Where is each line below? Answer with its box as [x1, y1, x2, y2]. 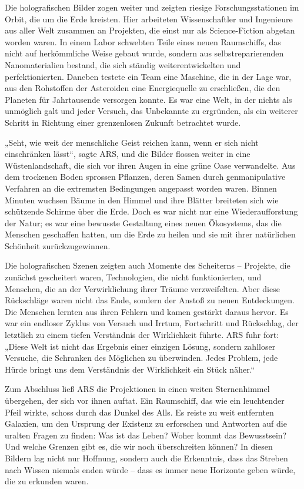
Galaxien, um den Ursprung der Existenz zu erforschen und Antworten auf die [5, 417, 287, 430]
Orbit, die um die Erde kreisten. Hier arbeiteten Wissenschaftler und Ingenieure [5, 12, 293, 25]
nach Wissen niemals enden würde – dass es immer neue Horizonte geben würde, [5, 463, 296, 475]
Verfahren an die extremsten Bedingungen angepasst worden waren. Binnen [5, 182, 277, 194]
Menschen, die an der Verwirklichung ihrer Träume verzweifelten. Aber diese [5, 282, 280, 294]
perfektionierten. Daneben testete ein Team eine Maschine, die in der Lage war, [5, 70, 292, 82]
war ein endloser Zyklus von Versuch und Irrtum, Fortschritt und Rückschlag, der [5, 317, 299, 329]
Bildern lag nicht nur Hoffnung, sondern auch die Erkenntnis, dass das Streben [5, 451, 288, 464]
